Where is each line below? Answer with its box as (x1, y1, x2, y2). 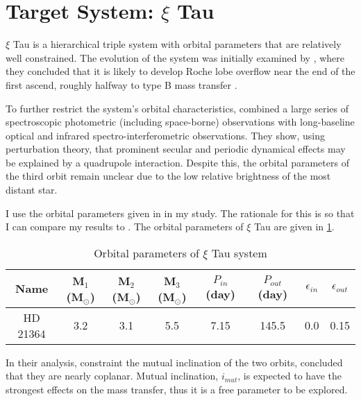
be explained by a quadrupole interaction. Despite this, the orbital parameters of (6, 155, 349, 169)
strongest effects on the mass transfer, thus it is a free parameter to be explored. (6, 382, 348, 397)
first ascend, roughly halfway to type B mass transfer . (6, 77, 237, 92)
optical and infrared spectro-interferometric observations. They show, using (6, 128, 325, 142)
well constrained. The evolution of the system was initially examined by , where (6, 50, 345, 65)
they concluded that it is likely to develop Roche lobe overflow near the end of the (6, 64, 355, 78)
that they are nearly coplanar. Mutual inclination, (6, 368, 219, 383)
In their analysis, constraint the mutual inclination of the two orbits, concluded (6, 355, 343, 369)
